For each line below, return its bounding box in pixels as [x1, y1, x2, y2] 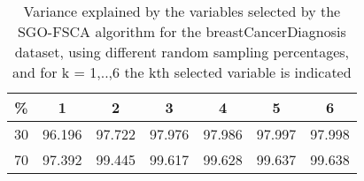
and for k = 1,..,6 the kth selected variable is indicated [12, 62, 352, 82]
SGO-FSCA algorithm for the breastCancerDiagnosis [17, 21, 346, 41]
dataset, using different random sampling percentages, [14, 41, 350, 62]
